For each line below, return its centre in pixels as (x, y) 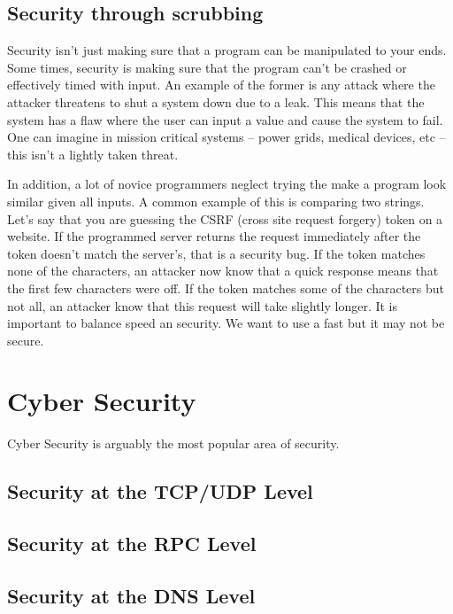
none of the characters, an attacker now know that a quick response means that (223, 271)
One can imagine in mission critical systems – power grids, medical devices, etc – (226, 137)
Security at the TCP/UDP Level (160, 491)
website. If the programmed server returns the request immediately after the (214, 236)
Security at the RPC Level (132, 544)
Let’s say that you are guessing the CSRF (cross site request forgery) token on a (225, 218)
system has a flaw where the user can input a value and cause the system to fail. (225, 119)
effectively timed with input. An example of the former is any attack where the (221, 85)
